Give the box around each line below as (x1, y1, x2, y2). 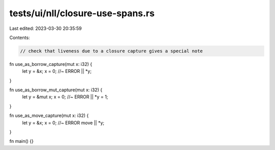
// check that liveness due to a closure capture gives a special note (20, 48, 203, 54)
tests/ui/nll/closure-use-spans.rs (9, 8, 155, 19)
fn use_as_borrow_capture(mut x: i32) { (9, 61, 93, 67)
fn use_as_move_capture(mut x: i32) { (9, 113, 89, 119)
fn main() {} (9, 138, 34, 144)
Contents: (9, 34, 30, 41)
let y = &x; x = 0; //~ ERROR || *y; (22, 68, 92, 74)
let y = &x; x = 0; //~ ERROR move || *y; (22, 120, 104, 126)
